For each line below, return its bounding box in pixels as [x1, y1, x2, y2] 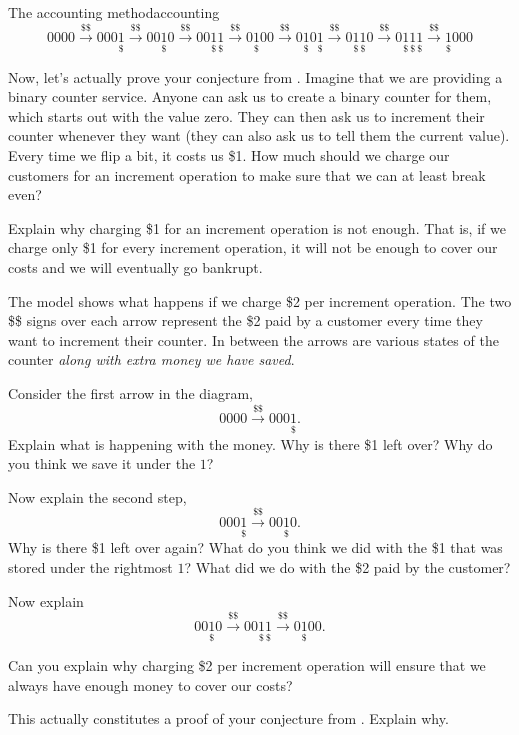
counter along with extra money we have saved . [8, 349, 295, 370]
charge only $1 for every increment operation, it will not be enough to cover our [8, 237, 498, 258]
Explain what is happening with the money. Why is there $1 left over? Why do [8, 433, 493, 454]
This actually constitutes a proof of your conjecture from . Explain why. [8, 708, 449, 729]
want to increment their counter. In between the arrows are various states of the [8, 329, 499, 350]
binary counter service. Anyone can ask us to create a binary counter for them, [8, 86, 492, 107]
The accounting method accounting [8, 2, 220, 22]
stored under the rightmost [8, 556, 173, 577]
